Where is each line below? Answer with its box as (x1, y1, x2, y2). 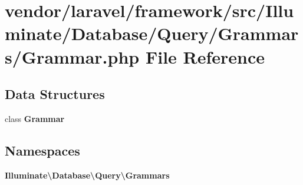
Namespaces (5, 141, 80, 159)
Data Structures (5, 85, 105, 103)
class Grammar (5, 112, 65, 124)
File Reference (145, 44, 265, 68)
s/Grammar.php (5, 44, 140, 68)
